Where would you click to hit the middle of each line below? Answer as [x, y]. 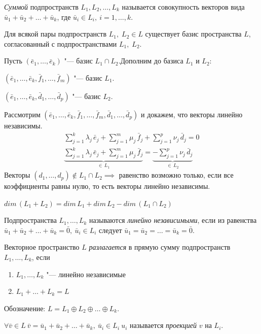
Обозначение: [25, 308]
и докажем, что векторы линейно [192, 114]
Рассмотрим [22, 114]
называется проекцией [163, 325]
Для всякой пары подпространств [55, 34]
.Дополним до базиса [151, 61]
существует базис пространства [193, 34]
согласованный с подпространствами [61, 43]
